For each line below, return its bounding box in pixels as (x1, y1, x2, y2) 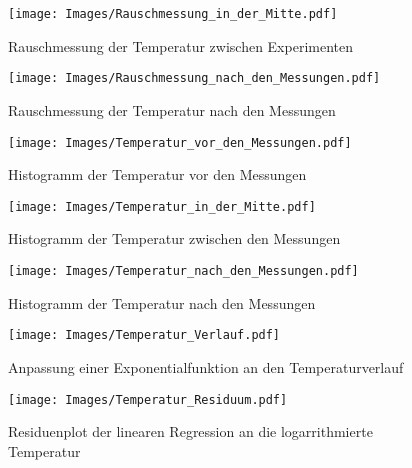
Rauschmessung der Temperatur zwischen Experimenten (8, 35, 354, 56)
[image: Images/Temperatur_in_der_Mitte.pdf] (8, 199, 316, 214)
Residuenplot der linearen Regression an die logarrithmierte (8, 421, 373, 442)
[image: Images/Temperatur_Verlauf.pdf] (8, 328, 281, 343)
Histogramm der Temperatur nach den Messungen (8, 292, 316, 313)
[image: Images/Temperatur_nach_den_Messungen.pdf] (8, 264, 359, 278)
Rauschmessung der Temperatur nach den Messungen (8, 99, 336, 120)
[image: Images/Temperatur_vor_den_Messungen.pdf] (8, 135, 352, 150)
